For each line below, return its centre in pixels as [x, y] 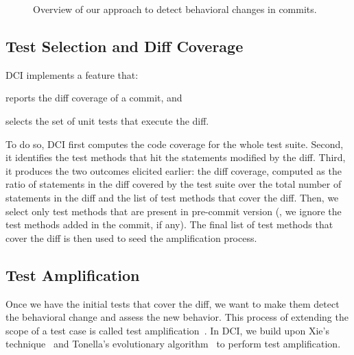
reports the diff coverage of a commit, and [94, 98]
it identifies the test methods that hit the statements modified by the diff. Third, [176, 157]
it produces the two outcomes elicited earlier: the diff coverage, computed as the [174, 170]
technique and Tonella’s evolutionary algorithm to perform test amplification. [173, 344]
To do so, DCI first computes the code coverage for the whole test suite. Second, [175, 144]
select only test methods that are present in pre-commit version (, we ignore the [174, 211]
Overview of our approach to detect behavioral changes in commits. [175, 9]
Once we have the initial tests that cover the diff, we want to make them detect [173, 303]
